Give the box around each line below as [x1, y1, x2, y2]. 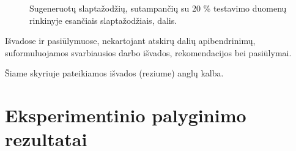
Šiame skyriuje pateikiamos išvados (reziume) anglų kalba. [5, 67, 224, 79]
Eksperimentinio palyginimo [5, 103, 246, 128]
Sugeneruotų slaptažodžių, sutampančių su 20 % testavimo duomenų [29, 2, 287, 14]
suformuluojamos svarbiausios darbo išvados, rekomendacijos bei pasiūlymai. [5, 46, 292, 59]
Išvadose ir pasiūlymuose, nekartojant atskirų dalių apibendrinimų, [5, 34, 256, 47]
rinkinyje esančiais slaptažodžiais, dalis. [29, 13, 177, 26]
